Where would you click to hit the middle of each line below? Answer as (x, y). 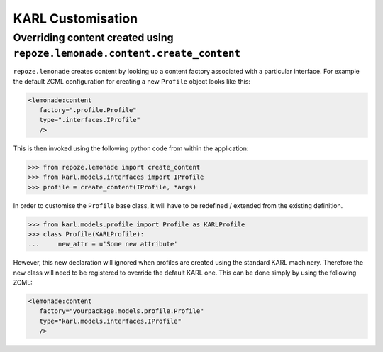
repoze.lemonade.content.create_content (127, 53)
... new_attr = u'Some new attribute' (103, 244)
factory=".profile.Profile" (88, 110)
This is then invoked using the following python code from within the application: (131, 148)
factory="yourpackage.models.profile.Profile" (122, 311)
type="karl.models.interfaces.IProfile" (111, 321)
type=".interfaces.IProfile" (90, 120)
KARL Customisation (76, 18)
